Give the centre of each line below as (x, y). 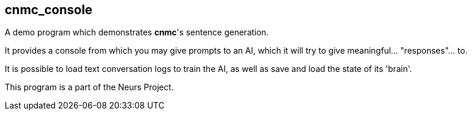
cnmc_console (49, 10)
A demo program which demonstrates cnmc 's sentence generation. (137, 32)
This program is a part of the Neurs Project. (89, 87)
